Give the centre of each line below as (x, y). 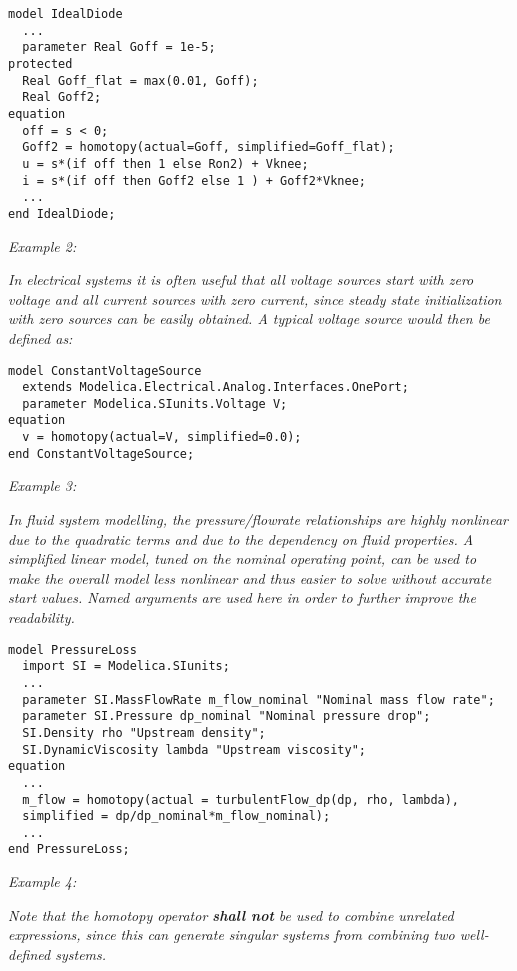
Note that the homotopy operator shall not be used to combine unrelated (231, 914)
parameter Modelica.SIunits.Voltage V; (155, 403)
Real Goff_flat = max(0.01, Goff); (140, 80)
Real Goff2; (62, 97)
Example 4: (42, 881)
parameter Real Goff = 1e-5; (119, 47)
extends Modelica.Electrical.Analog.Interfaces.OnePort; (215, 387)
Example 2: (42, 245)
